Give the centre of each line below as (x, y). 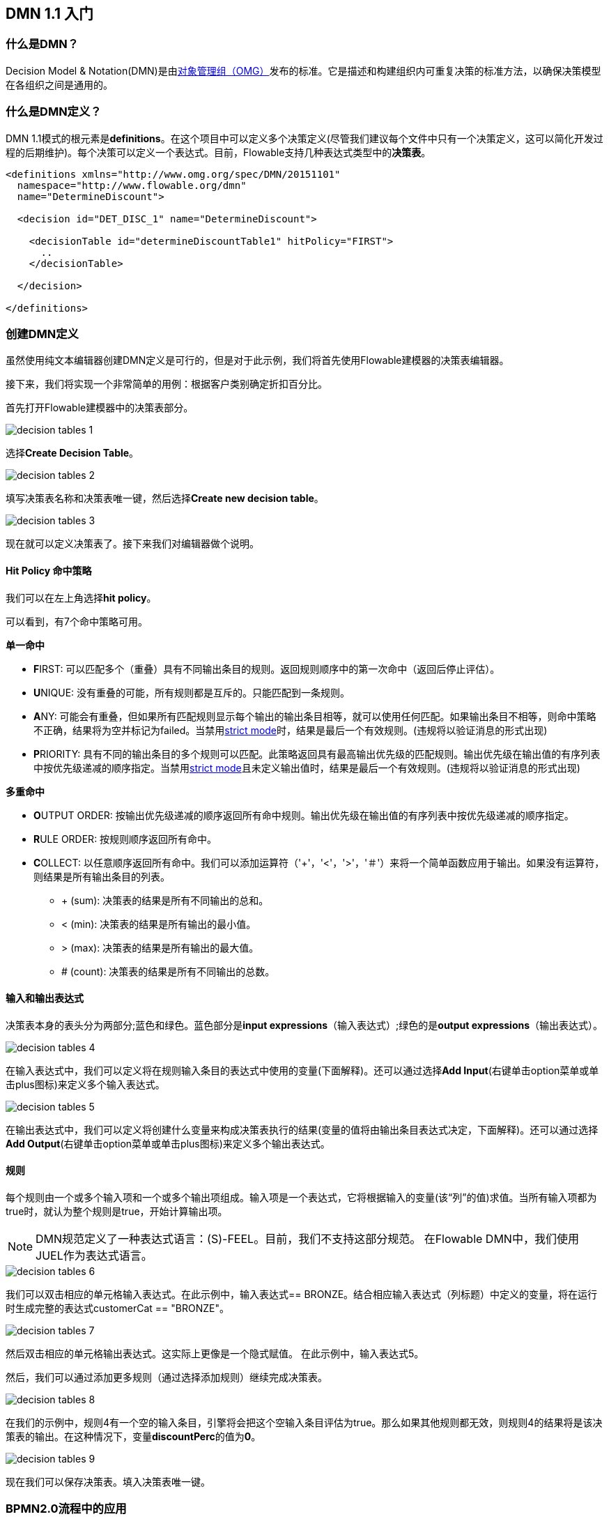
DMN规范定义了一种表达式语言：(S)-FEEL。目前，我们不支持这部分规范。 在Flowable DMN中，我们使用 (307, 1238)
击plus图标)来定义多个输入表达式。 (85, 1084)
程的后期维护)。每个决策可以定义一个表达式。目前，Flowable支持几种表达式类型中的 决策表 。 (218, 152)
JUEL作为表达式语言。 (94, 1255)
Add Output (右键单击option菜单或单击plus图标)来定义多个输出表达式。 (168, 1143)
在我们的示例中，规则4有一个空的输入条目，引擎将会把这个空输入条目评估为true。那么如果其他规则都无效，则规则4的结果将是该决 (304, 1422)
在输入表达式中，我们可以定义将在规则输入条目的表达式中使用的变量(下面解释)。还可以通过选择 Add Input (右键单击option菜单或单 (302, 1070)
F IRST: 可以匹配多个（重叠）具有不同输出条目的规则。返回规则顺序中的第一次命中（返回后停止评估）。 (267, 669)
